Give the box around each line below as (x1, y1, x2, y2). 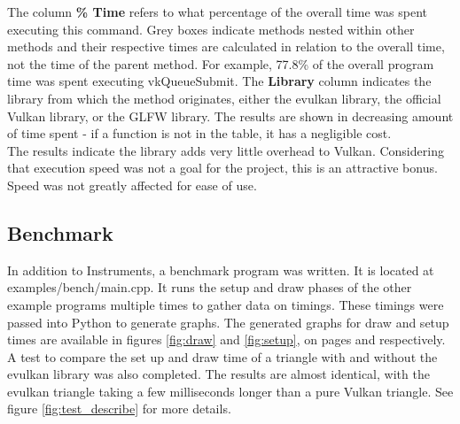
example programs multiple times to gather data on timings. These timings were (7, 295, 444, 313)
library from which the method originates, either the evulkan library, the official (7, 89, 441, 107)
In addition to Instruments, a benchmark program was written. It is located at (7, 260, 434, 279)
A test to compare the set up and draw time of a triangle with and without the (7, 347, 438, 366)
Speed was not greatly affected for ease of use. (7, 175, 257, 194)
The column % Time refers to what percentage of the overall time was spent (7, 3, 428, 20)
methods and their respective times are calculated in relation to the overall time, (7, 37, 445, 56)
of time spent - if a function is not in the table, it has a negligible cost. (7, 124, 392, 143)
